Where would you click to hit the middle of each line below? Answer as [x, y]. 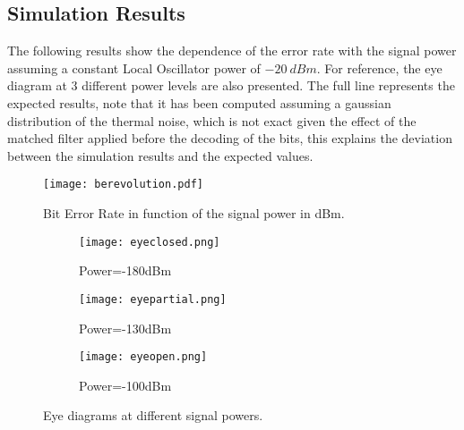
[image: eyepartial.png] [153, 299]
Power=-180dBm [125, 270]
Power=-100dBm [125, 385]
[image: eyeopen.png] [143, 357]
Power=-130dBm [125, 328]
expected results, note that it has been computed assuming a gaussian [199, 102]
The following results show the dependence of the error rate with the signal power [232, 51]
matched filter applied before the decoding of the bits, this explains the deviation [230, 138]
